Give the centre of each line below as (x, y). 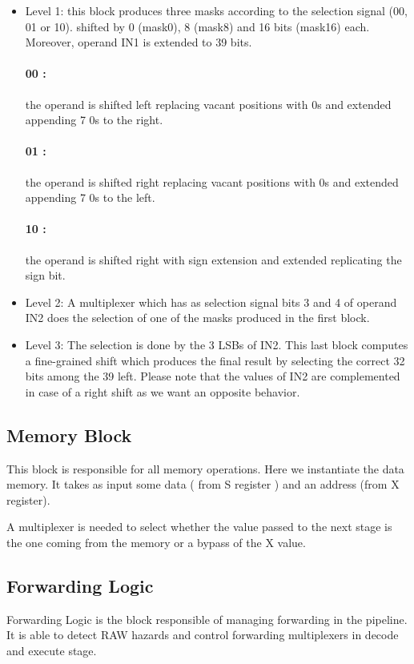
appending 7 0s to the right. (94, 120)
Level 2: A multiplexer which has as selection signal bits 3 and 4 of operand (211, 302)
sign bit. (45, 275)
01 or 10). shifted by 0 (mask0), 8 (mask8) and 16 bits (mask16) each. (197, 26)
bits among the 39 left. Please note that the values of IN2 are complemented (213, 376)
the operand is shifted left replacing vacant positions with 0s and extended (208, 104)
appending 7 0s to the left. (90, 197)
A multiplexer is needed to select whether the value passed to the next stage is (199, 527)
